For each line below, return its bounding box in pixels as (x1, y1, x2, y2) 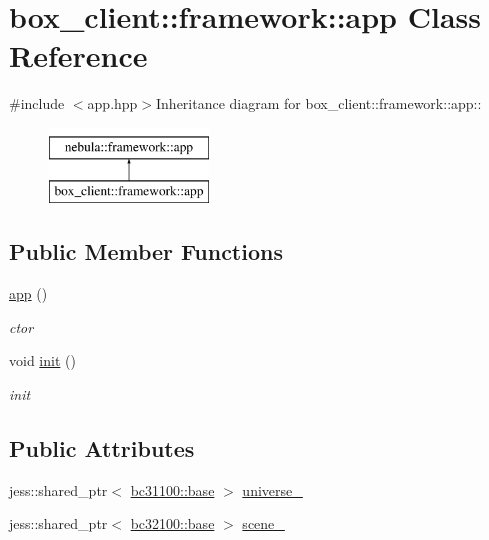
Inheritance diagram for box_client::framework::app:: (156, 93, 482, 114)
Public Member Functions (9, 236, 283, 267)
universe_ (242, 479, 303, 500)
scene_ (242, 513, 285, 534)
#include (9, 93, 65, 114)
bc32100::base (130, 513, 215, 534)
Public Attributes (9, 433, 195, 464)
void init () (9, 350, 76, 371)
